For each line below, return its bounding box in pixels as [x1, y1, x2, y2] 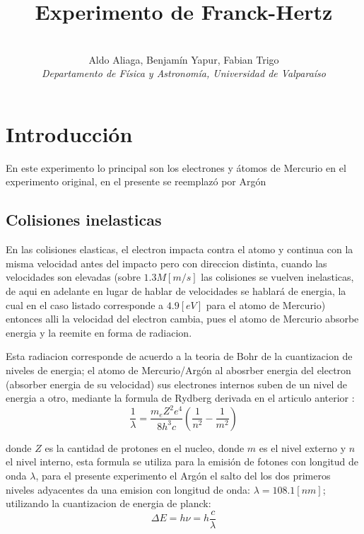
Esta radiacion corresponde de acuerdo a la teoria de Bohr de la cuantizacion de [6, 349, 353, 364]
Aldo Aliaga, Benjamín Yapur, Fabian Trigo [88, 52, 279, 66]
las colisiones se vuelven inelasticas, [201, 269, 354, 284]
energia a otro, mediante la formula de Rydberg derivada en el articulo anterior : [6, 390, 355, 405]
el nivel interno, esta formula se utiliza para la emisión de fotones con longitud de [6, 454, 358, 469]
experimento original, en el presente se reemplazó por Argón [6, 174, 266, 189]
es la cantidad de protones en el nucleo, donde [45, 440, 245, 455]
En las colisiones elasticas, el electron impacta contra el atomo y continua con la [6, 242, 353, 257]
